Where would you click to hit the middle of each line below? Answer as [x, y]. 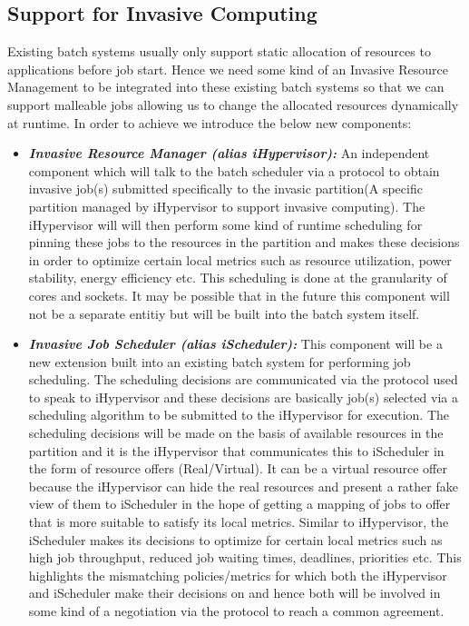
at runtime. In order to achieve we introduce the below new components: [210, 122]
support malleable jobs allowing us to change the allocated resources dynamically [233, 104]
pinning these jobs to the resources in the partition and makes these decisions [244, 242]
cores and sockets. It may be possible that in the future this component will [239, 295]
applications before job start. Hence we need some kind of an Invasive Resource [228, 69]
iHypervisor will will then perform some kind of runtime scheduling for [225, 224]
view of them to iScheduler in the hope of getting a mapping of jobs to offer [239, 504]
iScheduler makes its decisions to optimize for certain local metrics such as [235, 539]
